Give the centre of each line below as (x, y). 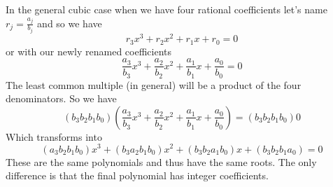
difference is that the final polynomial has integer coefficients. (137, 175)
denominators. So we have (61, 98)
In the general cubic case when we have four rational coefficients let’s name (166, 9)
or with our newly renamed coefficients (89, 51)
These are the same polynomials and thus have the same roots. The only (161, 161)
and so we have (70, 23)
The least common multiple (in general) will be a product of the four (154, 84)
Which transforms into (54, 136)
